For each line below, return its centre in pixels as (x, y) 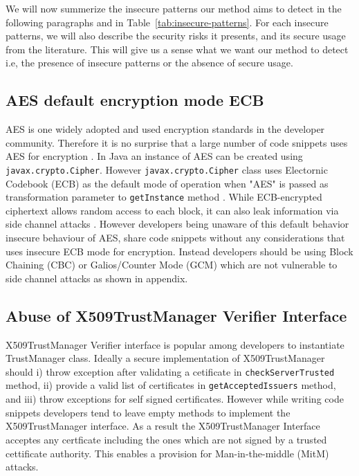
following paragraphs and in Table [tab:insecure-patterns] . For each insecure (167, 22)
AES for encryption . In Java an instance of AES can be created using (154, 156)
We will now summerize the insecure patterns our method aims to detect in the (174, 8)
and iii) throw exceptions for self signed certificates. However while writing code (175, 399)
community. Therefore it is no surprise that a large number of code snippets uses (177, 142)
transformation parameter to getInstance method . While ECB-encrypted (164, 197)
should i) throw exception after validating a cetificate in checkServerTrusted (170, 371)
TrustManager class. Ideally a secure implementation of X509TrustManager (165, 358)
